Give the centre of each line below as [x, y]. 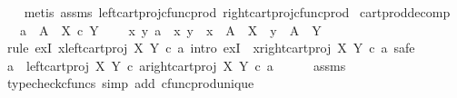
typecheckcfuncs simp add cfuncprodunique [130, 83]
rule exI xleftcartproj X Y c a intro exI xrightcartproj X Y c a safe [211, 48]
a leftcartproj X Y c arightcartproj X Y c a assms [176, 65]
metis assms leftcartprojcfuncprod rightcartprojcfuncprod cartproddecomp [237, 12]
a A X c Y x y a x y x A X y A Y [170, 29]
